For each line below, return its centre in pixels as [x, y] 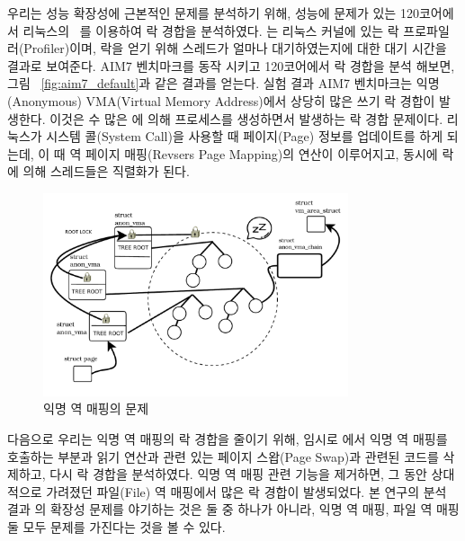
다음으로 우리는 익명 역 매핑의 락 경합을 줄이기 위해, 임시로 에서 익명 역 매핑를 [228, 439]
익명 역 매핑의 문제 [96, 408]
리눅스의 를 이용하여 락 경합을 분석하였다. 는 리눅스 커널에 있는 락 [211, 30]
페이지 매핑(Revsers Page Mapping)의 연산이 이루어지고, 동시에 [261, 153]
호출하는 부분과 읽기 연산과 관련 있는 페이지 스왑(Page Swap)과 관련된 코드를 [223, 456]
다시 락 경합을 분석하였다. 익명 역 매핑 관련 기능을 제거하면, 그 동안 [238, 474]
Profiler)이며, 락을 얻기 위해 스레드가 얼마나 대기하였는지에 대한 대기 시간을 [235, 48]
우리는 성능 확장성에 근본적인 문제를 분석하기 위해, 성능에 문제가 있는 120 [213, 13]
